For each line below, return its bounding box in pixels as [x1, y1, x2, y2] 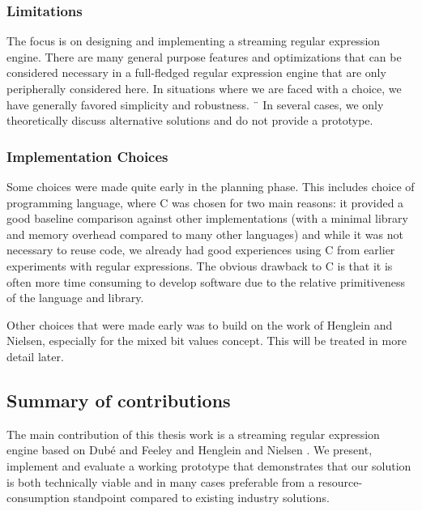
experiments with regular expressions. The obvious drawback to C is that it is [6, 257, 393, 274]
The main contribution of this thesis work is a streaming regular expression [6, 425, 380, 442]
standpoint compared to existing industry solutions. [73, 489, 330, 506]
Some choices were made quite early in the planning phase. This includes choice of [6, 178, 415, 194]
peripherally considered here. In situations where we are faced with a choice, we [6, 80, 402, 96]
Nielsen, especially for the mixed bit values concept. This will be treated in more [6, 332, 407, 349]
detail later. [6, 347, 64, 364]
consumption [6, 489, 70, 506]
